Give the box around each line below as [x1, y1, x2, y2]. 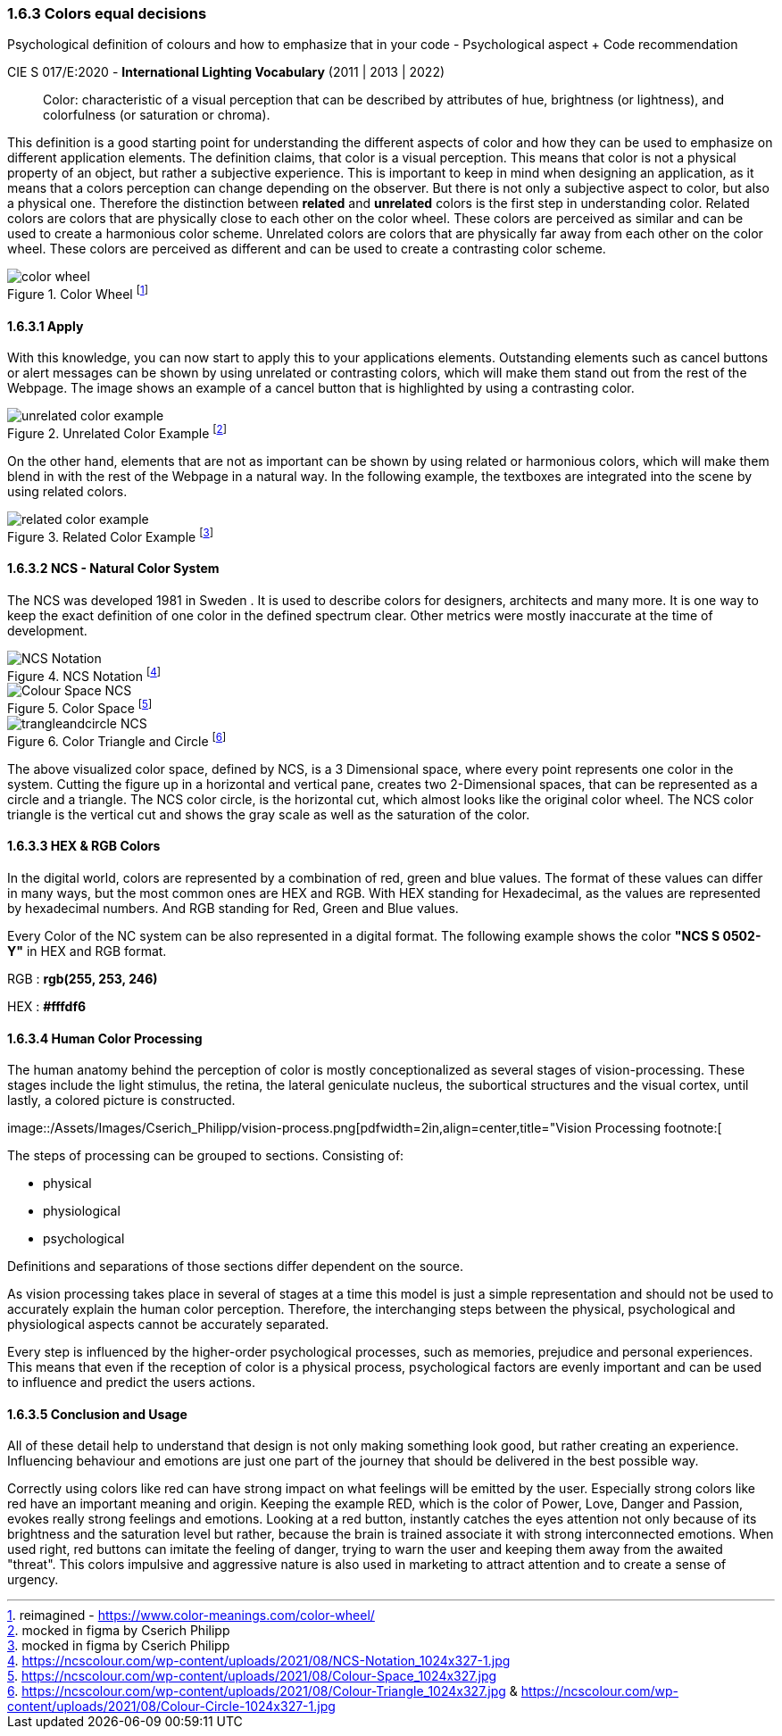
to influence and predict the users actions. [7, 1375, 256, 1391]
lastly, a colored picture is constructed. [7, 1092, 236, 1109]
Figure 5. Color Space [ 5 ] [7, 698, 153, 717]
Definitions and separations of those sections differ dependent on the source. [7, 1258, 463, 1275]
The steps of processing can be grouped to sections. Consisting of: [7, 1148, 404, 1164]
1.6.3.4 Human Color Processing [7, 1030, 203, 1046]
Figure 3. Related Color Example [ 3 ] [7, 526, 213, 544]
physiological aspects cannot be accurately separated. [7, 1317, 329, 1333]
